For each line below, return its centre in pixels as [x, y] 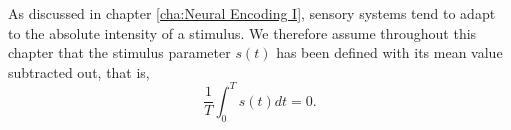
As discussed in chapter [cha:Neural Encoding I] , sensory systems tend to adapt [252, 13]
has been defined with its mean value [389, 52]
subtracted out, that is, [79, 71]
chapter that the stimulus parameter [119, 52]
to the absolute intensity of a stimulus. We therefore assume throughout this [242, 32]
